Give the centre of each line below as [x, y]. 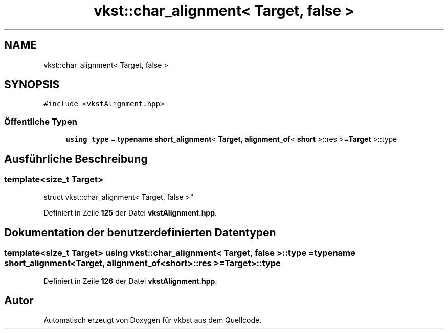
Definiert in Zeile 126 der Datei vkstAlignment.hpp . [130, 281]
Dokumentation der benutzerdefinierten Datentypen [140, 232]
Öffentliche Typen [41, 121]
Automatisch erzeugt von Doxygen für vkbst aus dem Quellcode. [153, 320]
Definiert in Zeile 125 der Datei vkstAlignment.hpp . [130, 213]
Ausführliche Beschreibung [76, 159]
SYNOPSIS [32, 85]
